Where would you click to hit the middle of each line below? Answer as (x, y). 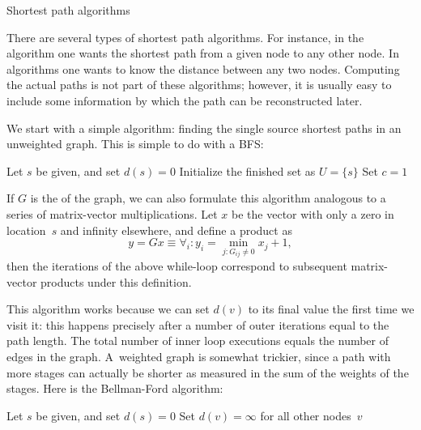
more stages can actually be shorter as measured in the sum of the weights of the (208, 372)
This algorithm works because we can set (108, 309)
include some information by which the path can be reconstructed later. (185, 100)
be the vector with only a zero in (313, 213)
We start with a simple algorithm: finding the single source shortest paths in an (204, 128)
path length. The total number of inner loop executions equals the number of (198, 341)
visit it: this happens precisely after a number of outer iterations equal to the (198, 324)
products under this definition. (116, 281)
